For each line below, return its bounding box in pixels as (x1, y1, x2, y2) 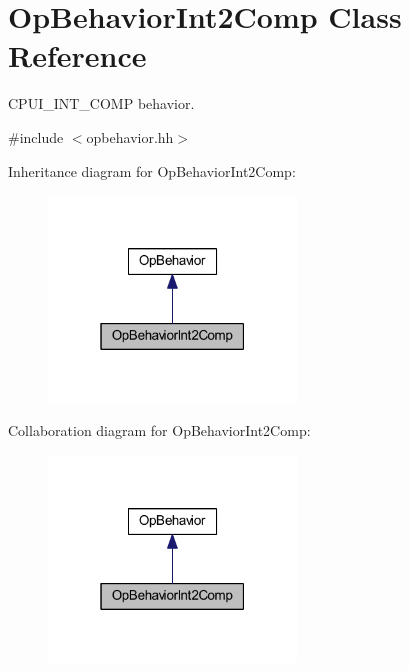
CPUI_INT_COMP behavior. (8, 93, 195, 114)
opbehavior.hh (86, 126, 174, 147)
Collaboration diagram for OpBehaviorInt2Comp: (8, 420, 311, 441)
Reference (8, 35, 147, 76)
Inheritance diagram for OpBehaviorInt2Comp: (8, 160, 296, 181)
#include (8, 126, 64, 147)
